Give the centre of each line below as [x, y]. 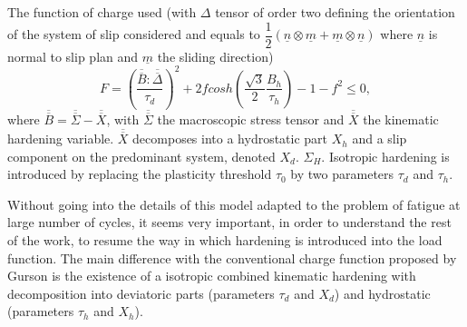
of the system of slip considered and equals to [134, 34]
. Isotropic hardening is [385, 156]
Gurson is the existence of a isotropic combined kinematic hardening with [212, 276]
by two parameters [342, 174]
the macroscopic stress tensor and [251, 119]
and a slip [379, 139]
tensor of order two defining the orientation [335, 12]
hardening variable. [61, 139]
